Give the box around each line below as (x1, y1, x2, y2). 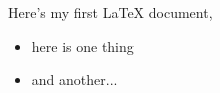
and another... (31, 69, 118, 90)
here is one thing (31, 35, 134, 56)
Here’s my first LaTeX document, (8, 2, 213, 22)
